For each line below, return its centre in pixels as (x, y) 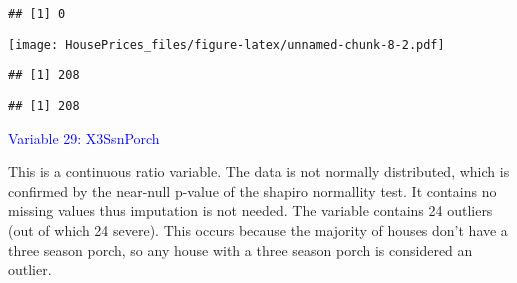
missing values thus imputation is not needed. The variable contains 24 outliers (250, 210)
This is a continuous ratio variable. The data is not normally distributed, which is (259, 171)
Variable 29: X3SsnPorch (84, 137)
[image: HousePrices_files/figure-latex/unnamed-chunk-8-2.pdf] (226, 44)
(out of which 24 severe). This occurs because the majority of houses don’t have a (258, 230)
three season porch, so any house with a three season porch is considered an (240, 249)
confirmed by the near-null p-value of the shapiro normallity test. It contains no (252, 190)
